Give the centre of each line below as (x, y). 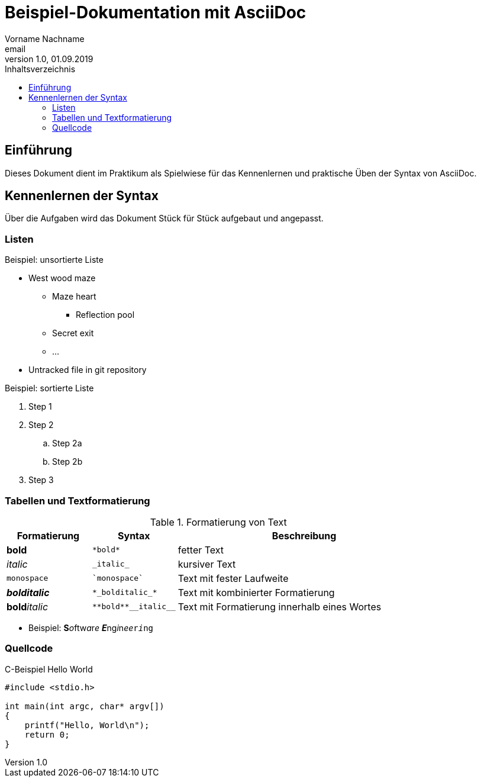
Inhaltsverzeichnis (40, 69)
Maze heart (74, 297)
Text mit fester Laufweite (233, 578)
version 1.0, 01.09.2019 (49, 59)
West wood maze (62, 278)
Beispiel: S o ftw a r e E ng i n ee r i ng (91, 627)
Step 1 (40, 407)
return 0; (47, 734)
